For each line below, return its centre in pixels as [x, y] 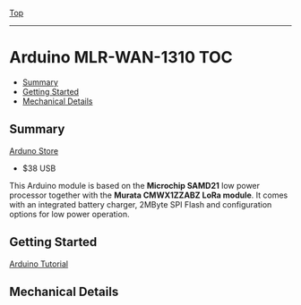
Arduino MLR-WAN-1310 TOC [121, 58]
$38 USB [39, 168]
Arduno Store [34, 150]
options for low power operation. [69, 214]
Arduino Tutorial [39, 264]
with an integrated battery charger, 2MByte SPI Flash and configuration [141, 204]
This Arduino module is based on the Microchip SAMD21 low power [135, 185]
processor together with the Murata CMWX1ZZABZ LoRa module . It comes [149, 195]
